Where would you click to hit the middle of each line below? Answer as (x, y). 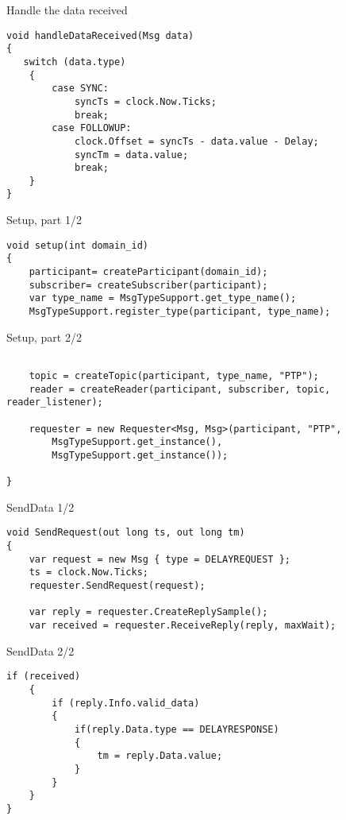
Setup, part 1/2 (44, 220)
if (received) (44, 677)
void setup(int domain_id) (77, 245)
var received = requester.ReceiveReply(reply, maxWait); (183, 625)
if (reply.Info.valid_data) (126, 703)
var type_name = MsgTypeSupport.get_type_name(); (163, 298)
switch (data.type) (75, 62)
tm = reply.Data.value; (160, 756)
